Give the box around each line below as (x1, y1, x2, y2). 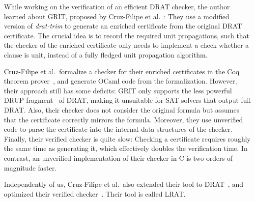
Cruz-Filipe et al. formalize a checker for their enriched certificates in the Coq (4, 66, 240, 76)
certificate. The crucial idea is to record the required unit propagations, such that (4, 30, 250, 40)
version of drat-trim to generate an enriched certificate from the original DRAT (4, 21, 242, 31)
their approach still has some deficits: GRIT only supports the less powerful (4, 85, 232, 95)
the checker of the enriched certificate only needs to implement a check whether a (4, 40, 249, 50)
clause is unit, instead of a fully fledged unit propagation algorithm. (4, 49, 208, 59)
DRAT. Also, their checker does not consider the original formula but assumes (4, 104, 239, 115)
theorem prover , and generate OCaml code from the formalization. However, (4, 76, 237, 86)
